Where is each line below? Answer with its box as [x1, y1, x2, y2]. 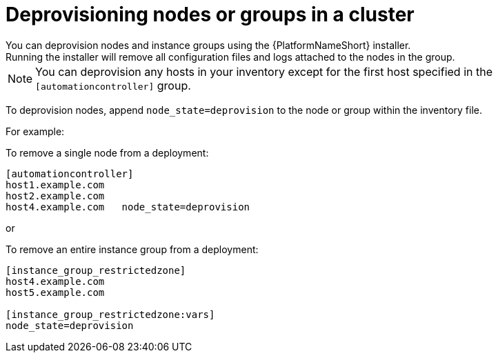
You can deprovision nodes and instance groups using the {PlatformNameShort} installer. [6, 39, 411, 51]
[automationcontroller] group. [35, 78, 191, 92]
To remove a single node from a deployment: [6, 146, 209, 159]
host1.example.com [6, 179, 105, 190]
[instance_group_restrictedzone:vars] [6, 308, 215, 320]
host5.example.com [6, 286, 105, 298]
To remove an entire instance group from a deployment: [6, 243, 259, 255]
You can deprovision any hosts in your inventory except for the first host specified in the [35, 64, 493, 79]
